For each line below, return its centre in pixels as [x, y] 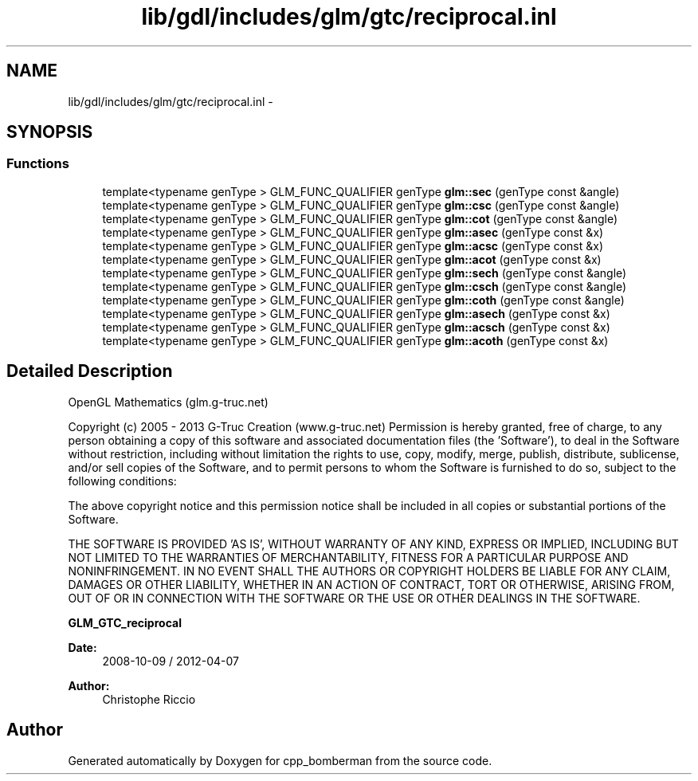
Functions [38, 164]
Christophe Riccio [149, 699]
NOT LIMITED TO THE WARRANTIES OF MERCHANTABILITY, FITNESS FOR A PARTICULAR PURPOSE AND [348, 557]
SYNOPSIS [50, 132]
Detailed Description [90, 371]
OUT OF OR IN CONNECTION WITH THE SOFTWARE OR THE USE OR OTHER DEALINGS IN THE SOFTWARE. [354, 598]
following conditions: [122, 481]
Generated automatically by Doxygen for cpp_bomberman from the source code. [280, 760]
